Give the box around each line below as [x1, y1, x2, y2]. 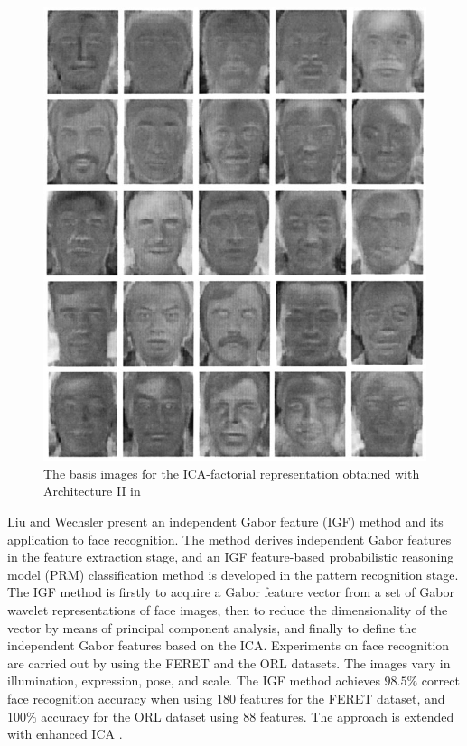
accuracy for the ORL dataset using [41, 706, 239, 725]
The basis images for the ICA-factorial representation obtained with [43, 463, 420, 482]
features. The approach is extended [259, 706, 454, 725]
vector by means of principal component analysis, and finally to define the [7, 618, 417, 637]
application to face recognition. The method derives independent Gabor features [7, 529, 452, 548]
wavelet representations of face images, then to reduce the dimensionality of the [7, 601, 448, 620]
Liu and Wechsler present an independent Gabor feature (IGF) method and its [7, 512, 444, 531]
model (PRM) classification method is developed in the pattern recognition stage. [7, 564, 459, 583]
